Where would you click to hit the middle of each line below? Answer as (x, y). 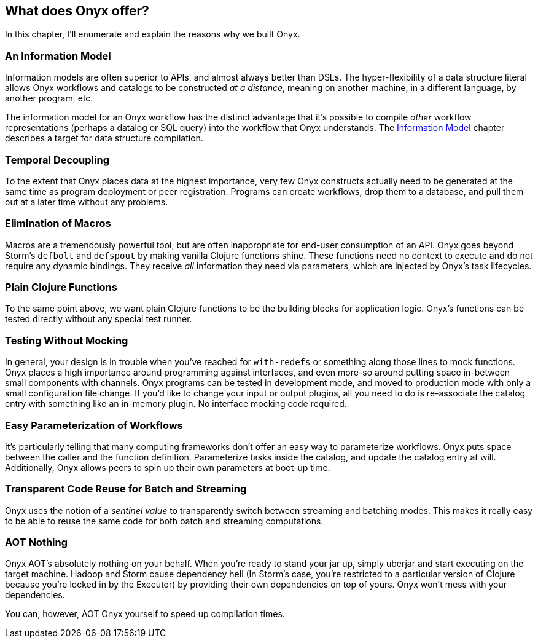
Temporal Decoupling (57, 160)
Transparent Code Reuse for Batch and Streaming (126, 489)
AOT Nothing (37, 542)
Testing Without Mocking (67, 340)
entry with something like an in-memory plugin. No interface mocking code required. (176, 404)
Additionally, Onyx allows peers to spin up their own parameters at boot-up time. (168, 467)
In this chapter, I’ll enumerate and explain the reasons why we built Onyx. (153, 34)
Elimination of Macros (58, 223)
